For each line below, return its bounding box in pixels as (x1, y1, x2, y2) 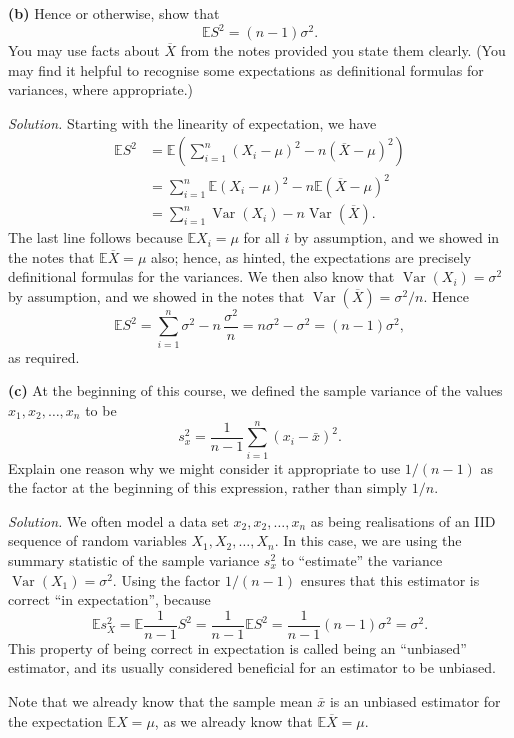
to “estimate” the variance (281, 550, 443, 570)
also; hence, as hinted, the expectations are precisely (151, 246, 472, 267)
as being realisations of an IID (310, 510, 496, 531)
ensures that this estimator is (300, 569, 480, 590)
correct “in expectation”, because (8, 589, 211, 610)
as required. (8, 346, 80, 367)
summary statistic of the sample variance (8, 550, 260, 570)
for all (243, 227, 280, 248)
